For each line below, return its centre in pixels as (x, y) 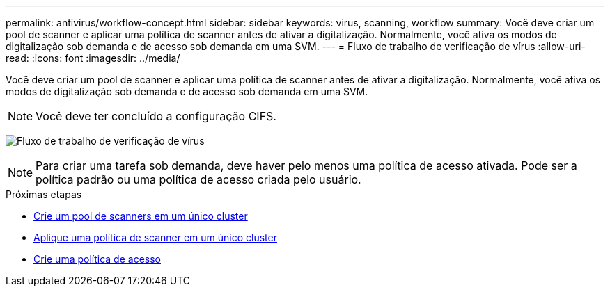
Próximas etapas (44, 194)
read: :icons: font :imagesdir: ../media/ (93, 58)
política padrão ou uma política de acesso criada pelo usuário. (198, 179)
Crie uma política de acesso (97, 259)
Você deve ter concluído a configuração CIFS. (156, 116)
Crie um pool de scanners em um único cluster (141, 216)
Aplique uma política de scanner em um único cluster (155, 237)
